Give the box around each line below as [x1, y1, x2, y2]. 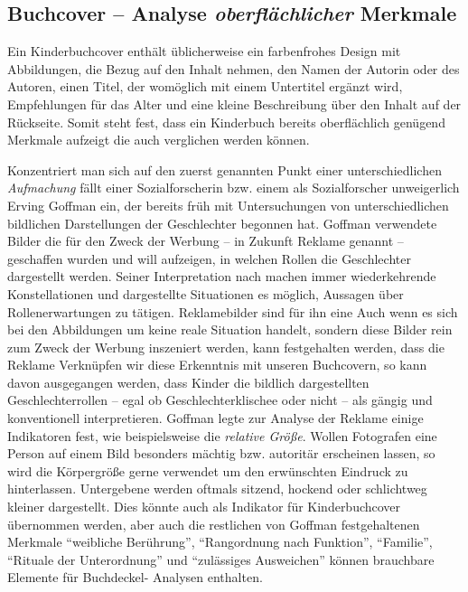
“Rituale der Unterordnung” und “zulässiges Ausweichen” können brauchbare [7, 550, 435, 569]
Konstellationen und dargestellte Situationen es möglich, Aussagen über [7, 284, 404, 303]
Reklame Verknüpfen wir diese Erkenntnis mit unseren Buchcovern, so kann [7, 355, 427, 374]
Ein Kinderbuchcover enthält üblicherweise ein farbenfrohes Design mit [7, 42, 401, 61]
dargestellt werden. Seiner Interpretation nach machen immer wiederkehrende [7, 267, 436, 286]
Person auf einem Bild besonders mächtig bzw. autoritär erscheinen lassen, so [7, 444, 435, 463]
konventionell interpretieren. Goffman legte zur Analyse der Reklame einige [7, 409, 424, 428]
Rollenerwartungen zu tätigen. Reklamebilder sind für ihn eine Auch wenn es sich [7, 302, 458, 321]
